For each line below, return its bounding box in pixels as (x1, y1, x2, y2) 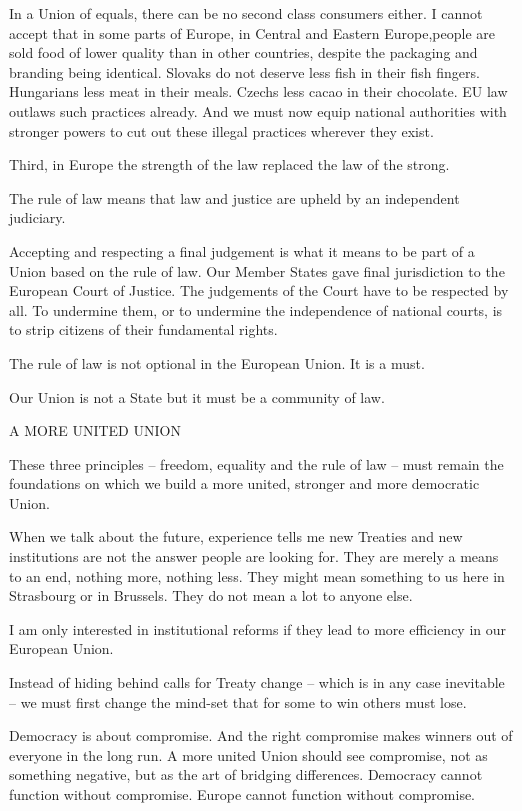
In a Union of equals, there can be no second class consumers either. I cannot (9, 3, 483, 23)
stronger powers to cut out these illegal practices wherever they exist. (9, 120, 434, 141)
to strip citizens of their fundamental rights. (9, 319, 278, 340)
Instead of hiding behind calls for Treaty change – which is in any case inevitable (9, 672, 505, 693)
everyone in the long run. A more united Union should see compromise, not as (9, 744, 488, 765)
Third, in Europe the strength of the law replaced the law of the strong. (9, 154, 450, 175)
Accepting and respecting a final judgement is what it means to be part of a (9, 240, 475, 261)
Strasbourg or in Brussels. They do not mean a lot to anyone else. (9, 585, 413, 606)
